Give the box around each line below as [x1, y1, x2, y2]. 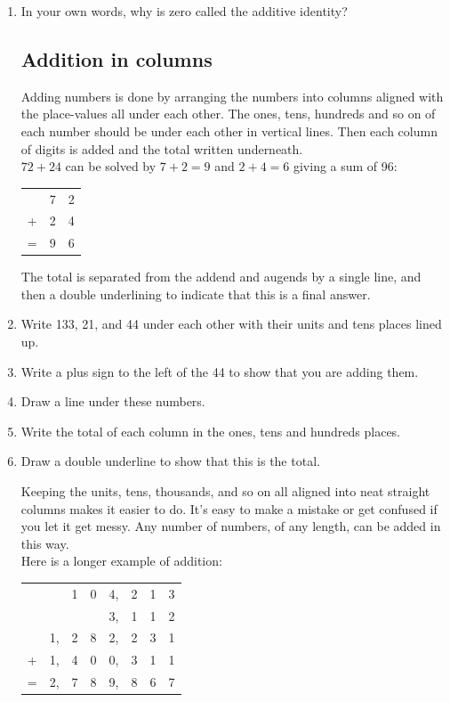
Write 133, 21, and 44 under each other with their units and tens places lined [20, 314, 442, 333]
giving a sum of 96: [293, 157, 398, 175]
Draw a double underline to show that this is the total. [20, 452, 320, 470]
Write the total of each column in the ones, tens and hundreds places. [20, 421, 401, 440]
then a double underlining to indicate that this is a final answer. [20, 284, 371, 303]
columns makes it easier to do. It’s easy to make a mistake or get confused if [20, 499, 438, 518]
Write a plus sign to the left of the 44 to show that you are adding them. [20, 362, 419, 380]
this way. [20, 534, 69, 552]
